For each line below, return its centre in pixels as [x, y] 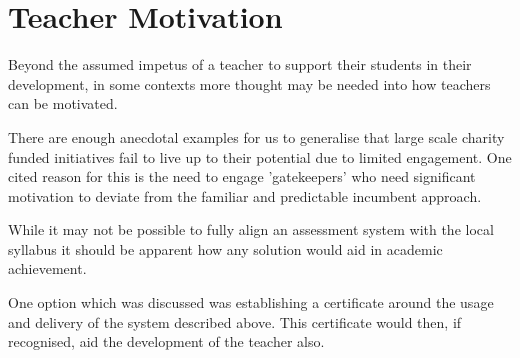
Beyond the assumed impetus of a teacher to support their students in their [240, 64]
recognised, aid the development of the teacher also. [166, 341]
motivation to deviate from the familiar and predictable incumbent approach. [245, 195]
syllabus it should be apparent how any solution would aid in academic [225, 248]
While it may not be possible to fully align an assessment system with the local [251, 229]
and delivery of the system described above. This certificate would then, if [235, 321]
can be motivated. [63, 103]
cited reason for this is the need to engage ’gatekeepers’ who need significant [242, 176]
